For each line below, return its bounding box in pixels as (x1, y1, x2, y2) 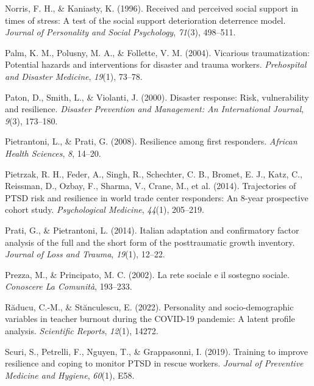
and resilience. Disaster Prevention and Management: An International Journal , (5, 102, 304, 115)
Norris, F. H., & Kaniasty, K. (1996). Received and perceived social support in (5, 2, 299, 14)
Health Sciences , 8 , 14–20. (5, 146, 101, 159)
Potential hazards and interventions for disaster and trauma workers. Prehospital (5, 58, 307, 71)
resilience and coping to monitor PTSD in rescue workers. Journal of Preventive (5, 357, 304, 370)
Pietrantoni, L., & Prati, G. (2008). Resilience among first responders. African (5, 135, 298, 148)
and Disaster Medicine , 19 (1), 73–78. (5, 70, 143, 82)
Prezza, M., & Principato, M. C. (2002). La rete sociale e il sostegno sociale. (5, 268, 290, 281)
